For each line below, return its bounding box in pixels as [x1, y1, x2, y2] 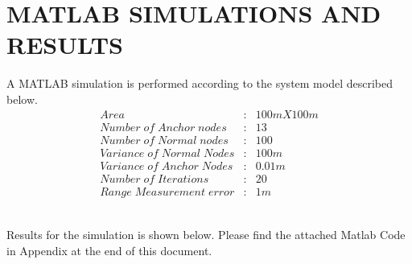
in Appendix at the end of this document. [6, 241, 212, 258]
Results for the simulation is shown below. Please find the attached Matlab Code [6, 226, 406, 243]
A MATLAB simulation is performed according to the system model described [6, 75, 393, 92]
